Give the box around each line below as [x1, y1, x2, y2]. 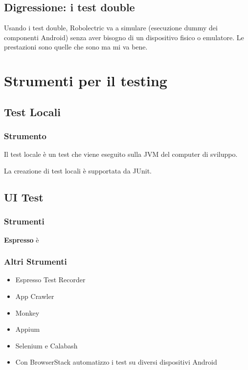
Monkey [15, 307, 40, 318]
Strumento [4, 130, 46, 142]
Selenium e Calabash [15, 340, 78, 350]
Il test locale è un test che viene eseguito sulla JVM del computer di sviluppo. [4, 149, 238, 159]
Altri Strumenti [4, 255, 67, 268]
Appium [15, 324, 40, 334]
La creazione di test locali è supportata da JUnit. [4, 165, 152, 175]
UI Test [4, 189, 44, 204]
